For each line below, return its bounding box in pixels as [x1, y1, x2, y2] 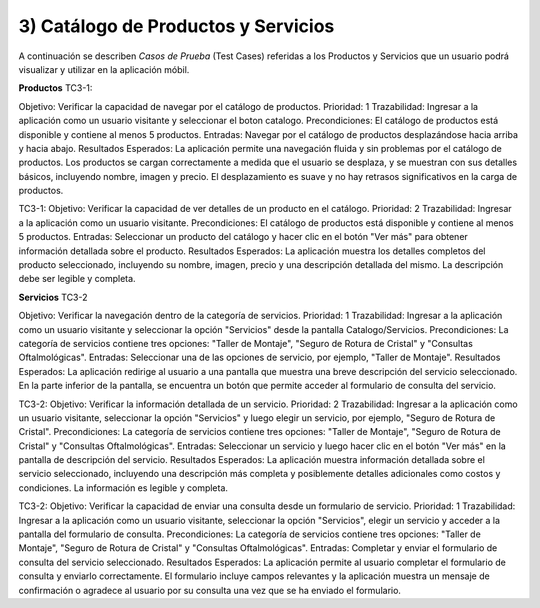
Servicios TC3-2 [18, 291, 89, 303]
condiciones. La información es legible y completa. [18, 481, 229, 494]
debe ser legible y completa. [18, 273, 136, 285]
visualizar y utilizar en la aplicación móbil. [18, 63, 190, 75]
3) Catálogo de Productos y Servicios [18, 15, 335, 37]
